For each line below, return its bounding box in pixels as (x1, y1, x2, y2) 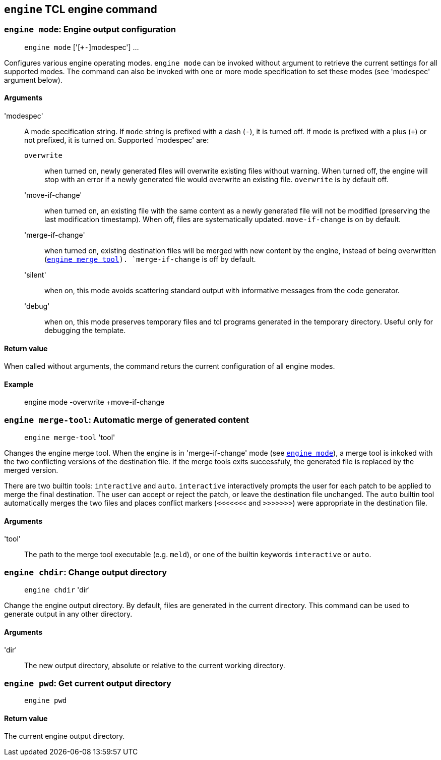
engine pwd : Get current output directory (4, 678, 171, 688)
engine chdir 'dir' (24, 585, 90, 594)
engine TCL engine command (4, 3, 157, 16)
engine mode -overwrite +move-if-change (24, 398, 165, 407)
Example (4, 379, 34, 389)
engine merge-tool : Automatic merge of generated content (4, 414, 249, 425)
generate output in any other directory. (4, 610, 133, 619)
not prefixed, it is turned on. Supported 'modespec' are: (24, 136, 209, 145)
